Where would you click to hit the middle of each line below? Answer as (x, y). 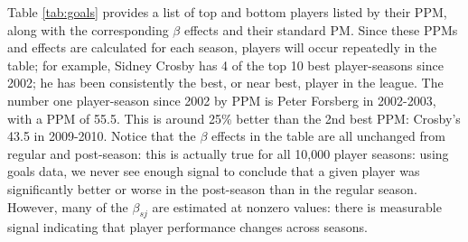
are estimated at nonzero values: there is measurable (297, 206)
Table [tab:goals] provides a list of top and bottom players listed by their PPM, (227, 12)
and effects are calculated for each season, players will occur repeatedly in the (222, 47)
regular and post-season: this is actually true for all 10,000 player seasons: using (228, 153)
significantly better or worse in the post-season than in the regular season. (212, 188)
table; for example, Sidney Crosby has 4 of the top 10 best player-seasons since (225, 65)
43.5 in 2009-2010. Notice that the (102, 136)
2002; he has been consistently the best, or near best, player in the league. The (225, 83)
